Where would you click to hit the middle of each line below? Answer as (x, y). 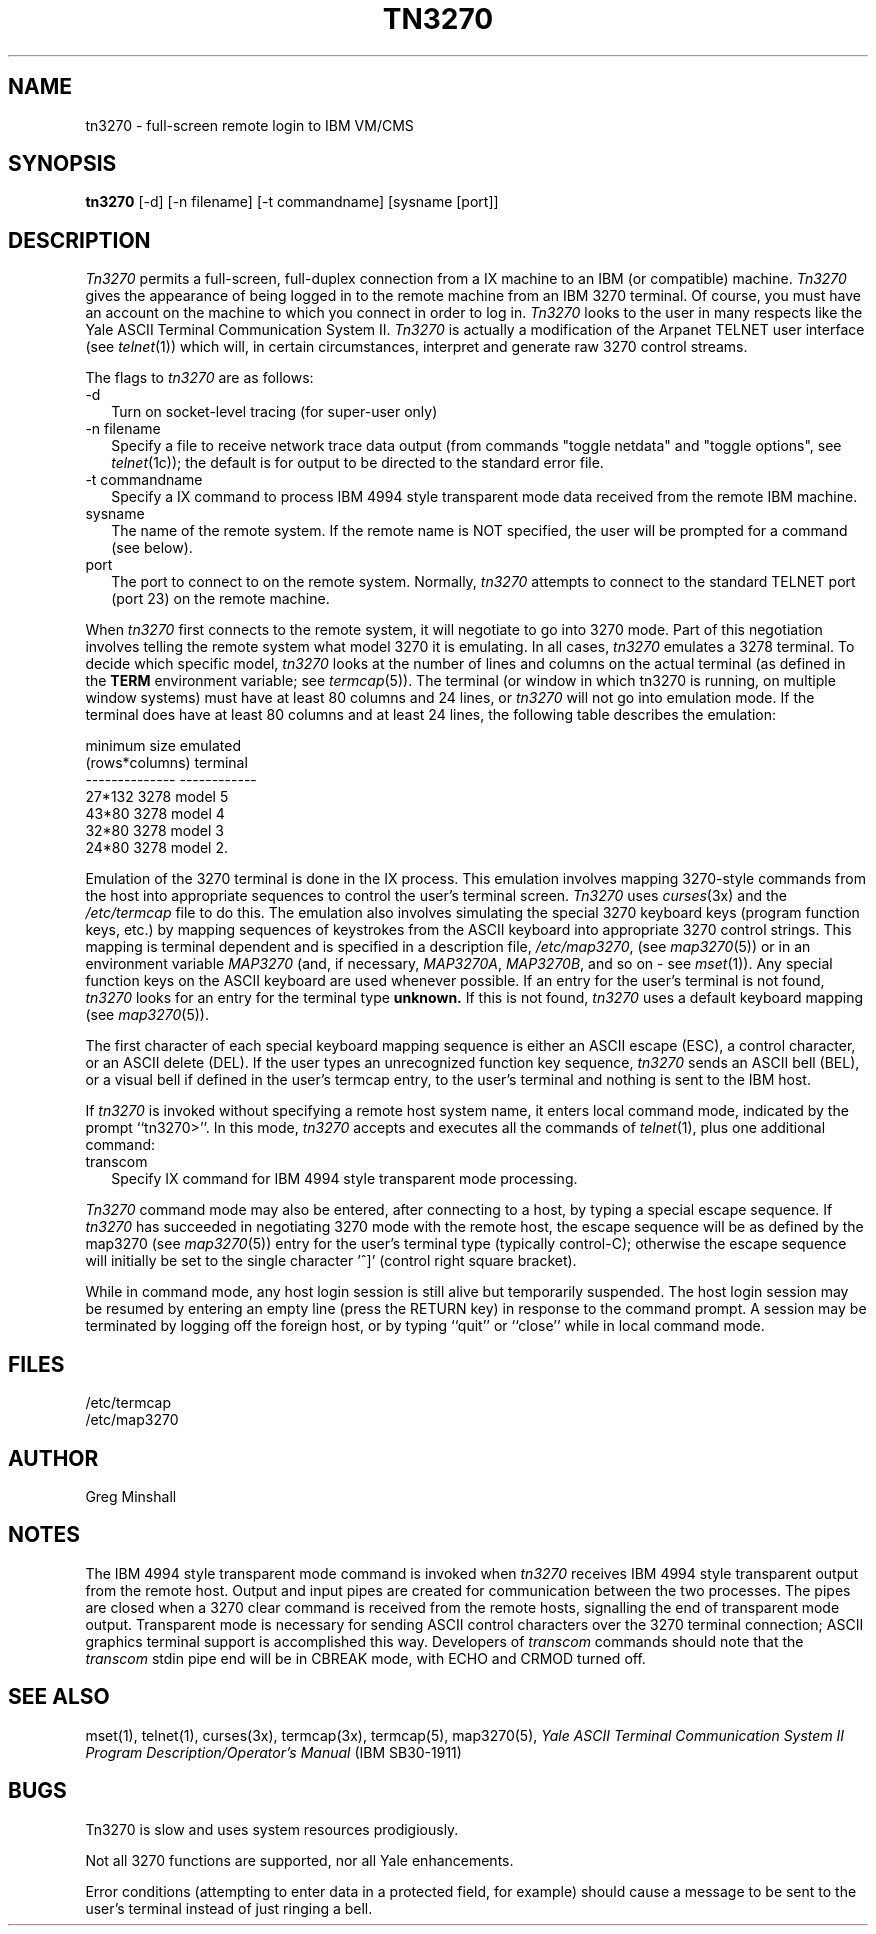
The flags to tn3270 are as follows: (199, 378)
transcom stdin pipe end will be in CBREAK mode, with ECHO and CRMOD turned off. (365, 1658)
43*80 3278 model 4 (155, 814)
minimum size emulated (163, 746)
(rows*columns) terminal (166, 763)
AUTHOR (53, 1458)
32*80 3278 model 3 (154, 831)
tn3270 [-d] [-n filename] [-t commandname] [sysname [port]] (292, 202)
